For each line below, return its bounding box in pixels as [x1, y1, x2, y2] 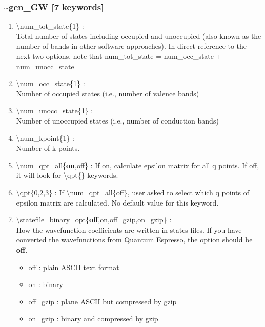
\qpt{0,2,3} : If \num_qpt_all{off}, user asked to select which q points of [16, 187, 249, 197]
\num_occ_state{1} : [16, 78, 85, 89]
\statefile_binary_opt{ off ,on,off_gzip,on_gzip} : [16, 214, 172, 225]
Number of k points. [16, 142, 80, 153]
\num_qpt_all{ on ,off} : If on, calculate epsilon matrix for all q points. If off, [16, 159, 259, 170]
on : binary [28, 279, 63, 290]
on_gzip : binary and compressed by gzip [28, 313, 158, 324]
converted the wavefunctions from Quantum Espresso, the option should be [16, 234, 253, 245]
